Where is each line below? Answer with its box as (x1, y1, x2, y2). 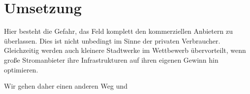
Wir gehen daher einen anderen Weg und (4, 81, 127, 91)
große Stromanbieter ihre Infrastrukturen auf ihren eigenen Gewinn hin (4, 54, 219, 65)
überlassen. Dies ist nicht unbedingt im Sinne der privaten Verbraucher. (4, 35, 220, 46)
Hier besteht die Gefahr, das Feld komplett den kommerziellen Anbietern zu (4, 26, 233, 36)
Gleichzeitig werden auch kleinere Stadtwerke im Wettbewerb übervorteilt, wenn (4, 45, 246, 55)
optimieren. (4, 64, 38, 74)
